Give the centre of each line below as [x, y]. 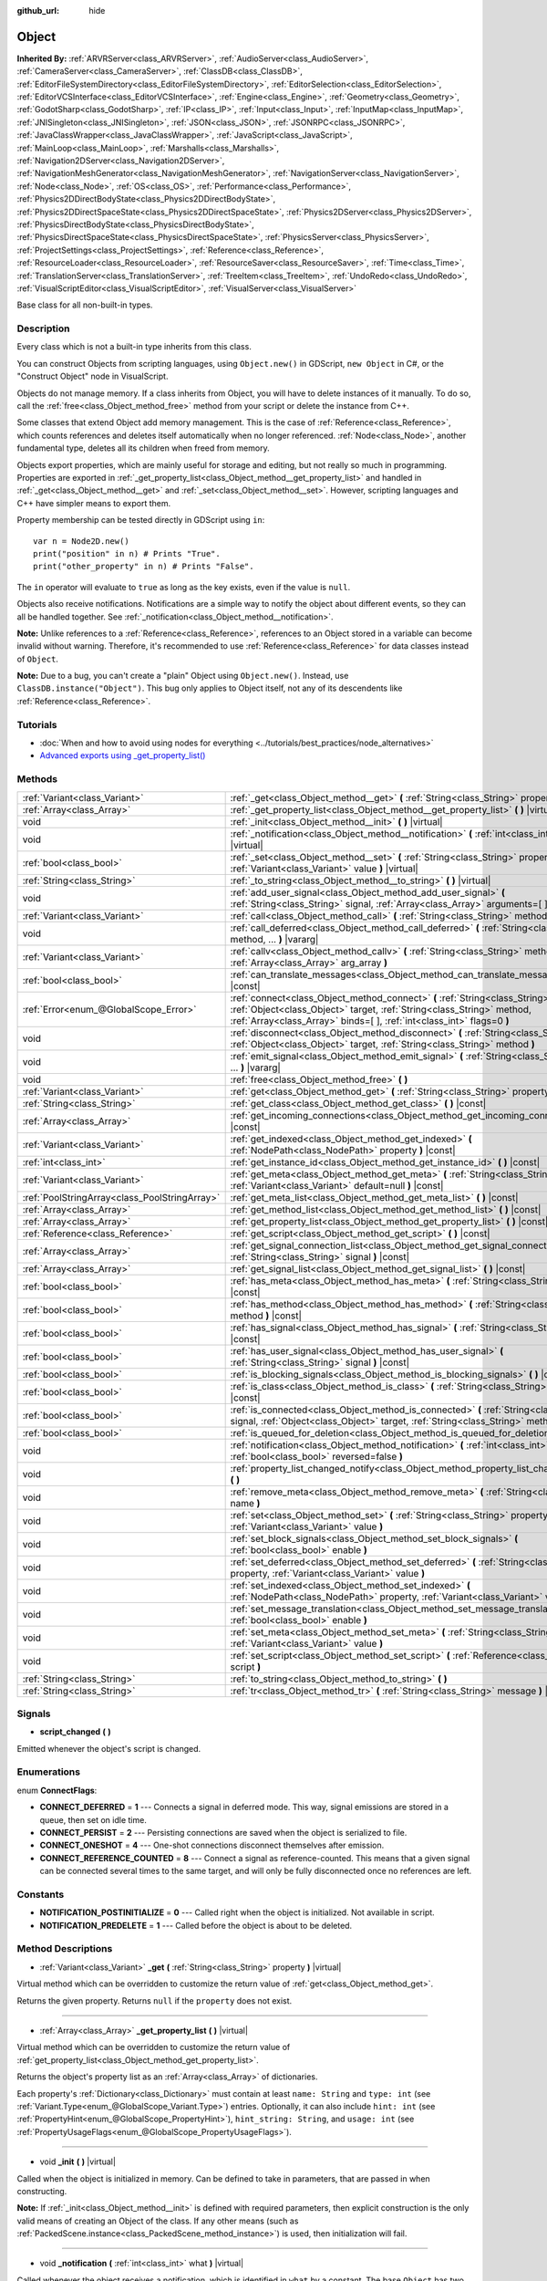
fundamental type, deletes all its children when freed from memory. [143, 448]
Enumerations [49, 1772]
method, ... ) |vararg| [274, 939]
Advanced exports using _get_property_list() [123, 755]
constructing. [42, 2191]
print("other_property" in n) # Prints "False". [144, 567]
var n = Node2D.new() [81, 541]
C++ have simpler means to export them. [94, 503]
